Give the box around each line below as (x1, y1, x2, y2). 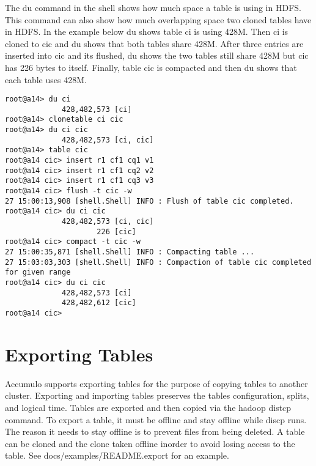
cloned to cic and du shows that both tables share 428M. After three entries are (5, 37, 304, 50)
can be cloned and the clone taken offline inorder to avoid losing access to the (5, 437, 295, 449)
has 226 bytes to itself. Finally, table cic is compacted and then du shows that (5, 61, 297, 73)
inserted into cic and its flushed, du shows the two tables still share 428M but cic (5, 49, 309, 62)
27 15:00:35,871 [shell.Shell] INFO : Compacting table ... (5, 248, 255, 256)
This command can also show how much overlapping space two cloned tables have (5, 13, 312, 26)
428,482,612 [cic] (62, 298, 136, 308)
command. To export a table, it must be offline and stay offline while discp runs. (5, 413, 307, 426)
